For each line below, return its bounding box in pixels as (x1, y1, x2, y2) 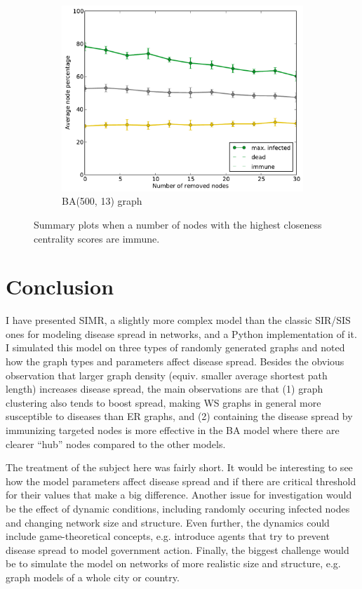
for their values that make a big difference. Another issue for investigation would (6, 487, 352, 502)
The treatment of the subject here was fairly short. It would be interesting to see (6, 460, 353, 475)
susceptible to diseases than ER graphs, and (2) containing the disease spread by (6, 409, 353, 424)
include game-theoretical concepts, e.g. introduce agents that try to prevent (6, 529, 330, 543)
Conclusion (6, 272, 114, 301)
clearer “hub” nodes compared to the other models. (6, 436, 226, 451)
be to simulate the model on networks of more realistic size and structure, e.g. (6, 556, 341, 571)
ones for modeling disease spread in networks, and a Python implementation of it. (6, 326, 357, 341)
